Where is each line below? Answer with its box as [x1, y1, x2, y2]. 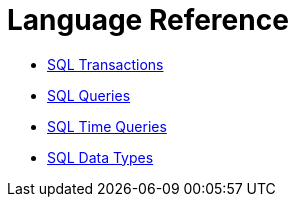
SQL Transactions [47, 55, 164, 73]
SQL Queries [47, 86, 131, 104]
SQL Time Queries [47, 117, 167, 135]
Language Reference [7, 3, 289, 37]
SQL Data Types [47, 148, 154, 166]
